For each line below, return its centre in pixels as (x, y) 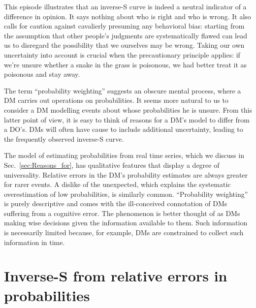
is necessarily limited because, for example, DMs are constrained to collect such (124, 232)
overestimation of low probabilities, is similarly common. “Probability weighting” (126, 194)
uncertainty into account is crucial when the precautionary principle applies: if (122, 54)
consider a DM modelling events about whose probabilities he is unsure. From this (128, 109)
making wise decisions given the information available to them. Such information (126, 223)
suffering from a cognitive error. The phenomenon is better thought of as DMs (122, 213)
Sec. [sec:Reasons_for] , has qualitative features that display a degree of (112, 165)
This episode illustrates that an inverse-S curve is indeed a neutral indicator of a (125, 6)
